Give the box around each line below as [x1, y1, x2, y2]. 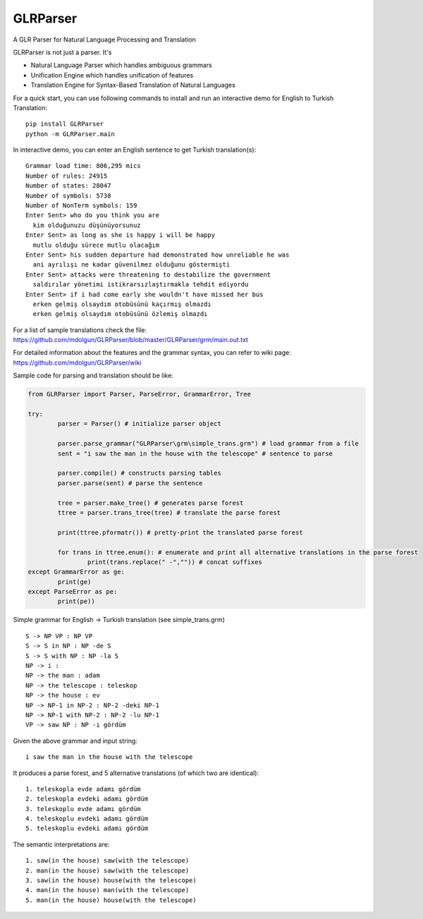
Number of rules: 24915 [25, 171, 108, 180]
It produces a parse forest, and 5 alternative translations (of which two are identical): [13, 769, 259, 777]
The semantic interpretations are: [13, 840, 110, 848]
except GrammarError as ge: [27, 568, 125, 576]
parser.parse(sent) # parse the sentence [57, 479, 203, 487]
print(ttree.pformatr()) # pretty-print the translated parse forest [57, 528, 303, 536]
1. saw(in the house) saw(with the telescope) [25, 857, 190, 865]
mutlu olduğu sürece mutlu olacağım [32, 241, 160, 249]
